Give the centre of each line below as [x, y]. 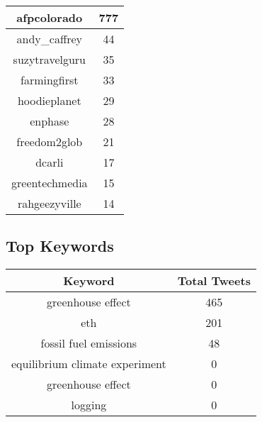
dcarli [50, 162]
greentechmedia [50, 183]
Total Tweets [214, 281]
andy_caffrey [50, 39]
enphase [50, 121]
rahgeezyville [49, 203]
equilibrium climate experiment [89, 364]
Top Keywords [60, 246]
